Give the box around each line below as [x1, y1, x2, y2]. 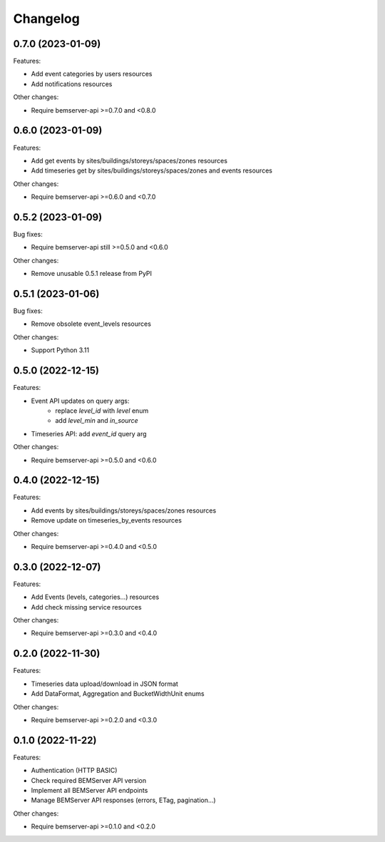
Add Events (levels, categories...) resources [31, 592, 160, 602]
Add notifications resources [31, 79, 113, 88]
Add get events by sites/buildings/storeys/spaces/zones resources [31, 156, 228, 165]
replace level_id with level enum [55, 406, 149, 415]
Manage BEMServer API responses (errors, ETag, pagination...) [31, 796, 217, 805]
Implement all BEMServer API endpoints [31, 786, 148, 794]
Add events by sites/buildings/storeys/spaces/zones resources [31, 506, 217, 515]
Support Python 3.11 [31, 346, 89, 354]
